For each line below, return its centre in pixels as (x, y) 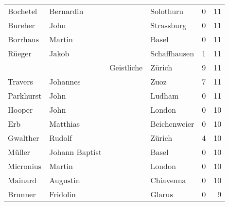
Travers (20, 81)
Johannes (65, 81)
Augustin (65, 180)
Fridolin (62, 194)
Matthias (65, 124)
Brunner (22, 194)
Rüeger (20, 53)
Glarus (162, 194)
